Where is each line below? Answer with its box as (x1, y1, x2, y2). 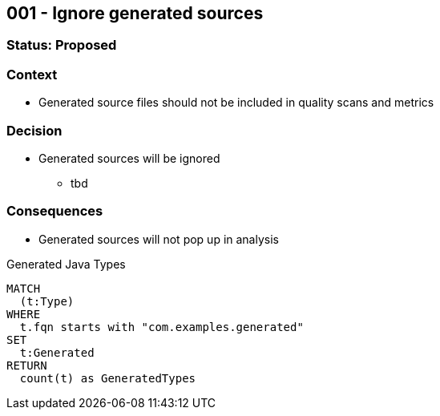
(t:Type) (19, 294, 75, 308)
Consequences (6, 203, 103, 220)
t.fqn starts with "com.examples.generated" (19, 320, 304, 333)
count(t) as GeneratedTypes (19, 371, 196, 385)
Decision (6, 122, 63, 139)
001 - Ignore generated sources (6, 3, 264, 23)
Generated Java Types (6, 256, 126, 271)
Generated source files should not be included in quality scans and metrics (38, 95, 434, 110)
